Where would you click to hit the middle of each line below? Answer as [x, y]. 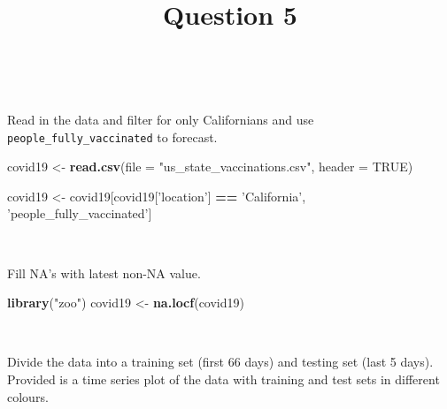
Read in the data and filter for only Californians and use [161, 119]
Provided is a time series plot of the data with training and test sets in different [223, 379]
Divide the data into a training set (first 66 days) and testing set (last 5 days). [220, 362]
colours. [28, 396]
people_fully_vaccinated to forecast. [112, 136]
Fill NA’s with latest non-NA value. [104, 273]
